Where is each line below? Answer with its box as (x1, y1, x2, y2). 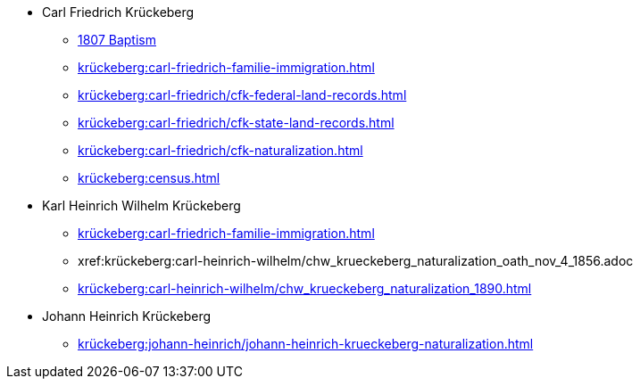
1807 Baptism (78, 32, 156, 47)
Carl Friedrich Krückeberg (42, 4, 195, 20)
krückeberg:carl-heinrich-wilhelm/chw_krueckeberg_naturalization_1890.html (78, 281, 532, 296)
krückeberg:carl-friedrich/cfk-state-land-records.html (78, 115, 395, 130)
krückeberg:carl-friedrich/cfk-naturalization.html (78, 143, 363, 158)
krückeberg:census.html (78, 170, 220, 185)
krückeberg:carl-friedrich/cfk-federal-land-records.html (78, 87, 407, 103)
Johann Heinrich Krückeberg (42, 308, 212, 324)
